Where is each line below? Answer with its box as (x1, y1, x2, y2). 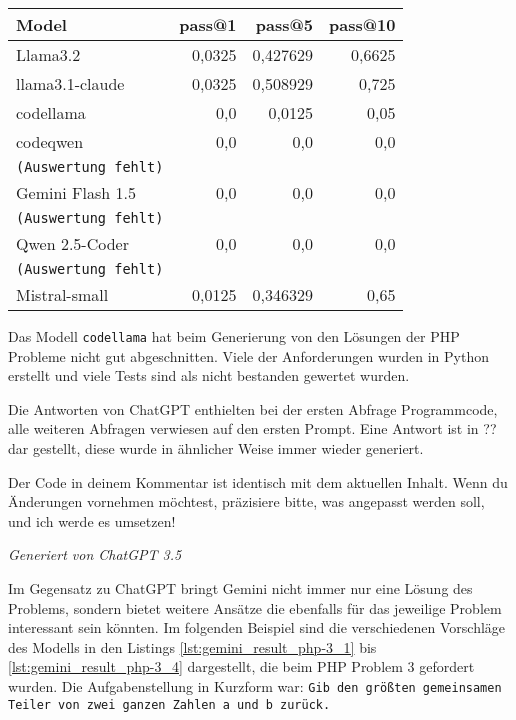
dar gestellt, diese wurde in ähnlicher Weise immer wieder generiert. (8, 438, 424, 459)
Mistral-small (16, 283, 109, 306)
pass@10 (328, 13, 396, 36)
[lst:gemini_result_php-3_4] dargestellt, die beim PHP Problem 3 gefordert (8, 656, 475, 677)
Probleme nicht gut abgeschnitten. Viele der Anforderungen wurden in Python (8, 345, 489, 366)
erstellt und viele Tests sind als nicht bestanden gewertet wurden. (8, 365, 410, 386)
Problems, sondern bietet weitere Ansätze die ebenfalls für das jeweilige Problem (8, 597, 502, 618)
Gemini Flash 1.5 (16, 181, 136, 204)
